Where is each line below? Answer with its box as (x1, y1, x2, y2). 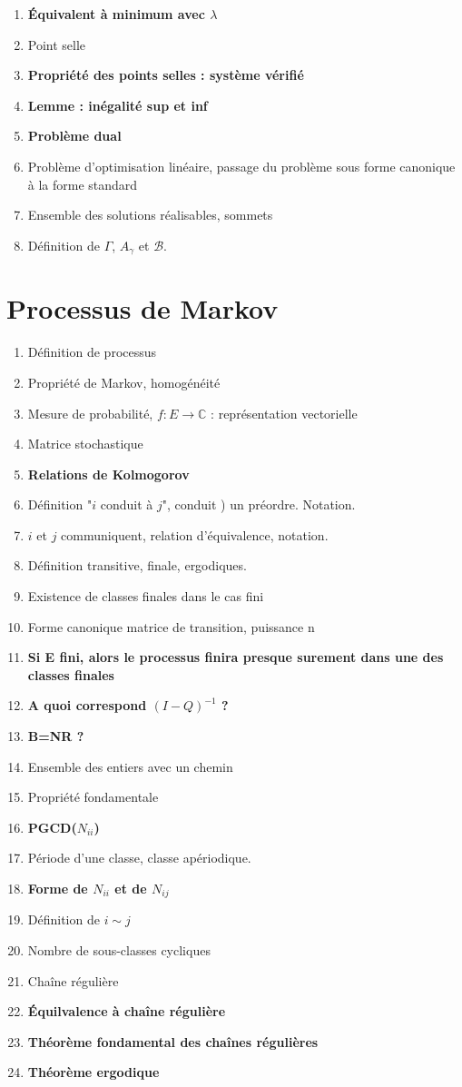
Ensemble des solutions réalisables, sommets (27, 205, 273, 224)
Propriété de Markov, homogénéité (27, 372, 221, 391)
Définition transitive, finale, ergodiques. (27, 556, 247, 575)
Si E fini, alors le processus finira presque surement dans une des (27, 647, 444, 667)
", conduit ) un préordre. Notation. (162, 495, 356, 514)
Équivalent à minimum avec (27, 5, 205, 23)
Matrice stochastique (27, 434, 143, 453)
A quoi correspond (27, 696, 147, 715)
